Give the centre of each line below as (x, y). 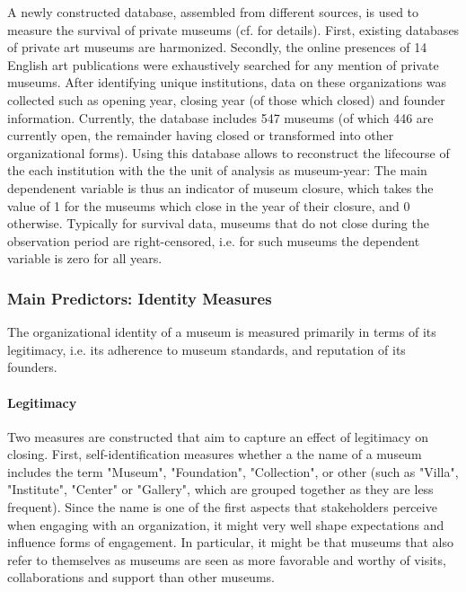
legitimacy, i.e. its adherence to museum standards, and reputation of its (207, 349)
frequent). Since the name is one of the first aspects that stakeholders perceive (222, 507)
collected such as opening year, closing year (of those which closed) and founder (226, 99)
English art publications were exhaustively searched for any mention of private (223, 64)
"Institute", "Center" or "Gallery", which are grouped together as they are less (220, 489)
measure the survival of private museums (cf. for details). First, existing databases (233, 29)
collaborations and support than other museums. (141, 577)
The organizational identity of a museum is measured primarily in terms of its (222, 332)
